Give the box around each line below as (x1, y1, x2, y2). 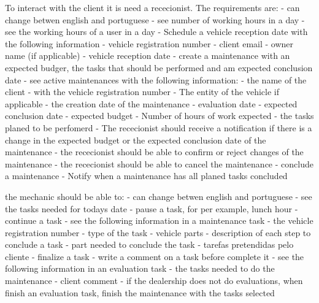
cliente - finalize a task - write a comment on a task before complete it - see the (5, 250, 304, 263)
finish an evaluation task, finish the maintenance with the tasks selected (5, 286, 275, 299)
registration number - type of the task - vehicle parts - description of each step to (5, 226, 311, 239)
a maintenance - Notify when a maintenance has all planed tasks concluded (5, 169, 288, 182)
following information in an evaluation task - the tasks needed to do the (5, 262, 275, 275)
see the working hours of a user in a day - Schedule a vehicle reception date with (5, 25, 308, 38)
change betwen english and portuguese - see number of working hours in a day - (5, 13, 305, 26)
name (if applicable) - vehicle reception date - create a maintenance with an (5, 49, 290, 62)
